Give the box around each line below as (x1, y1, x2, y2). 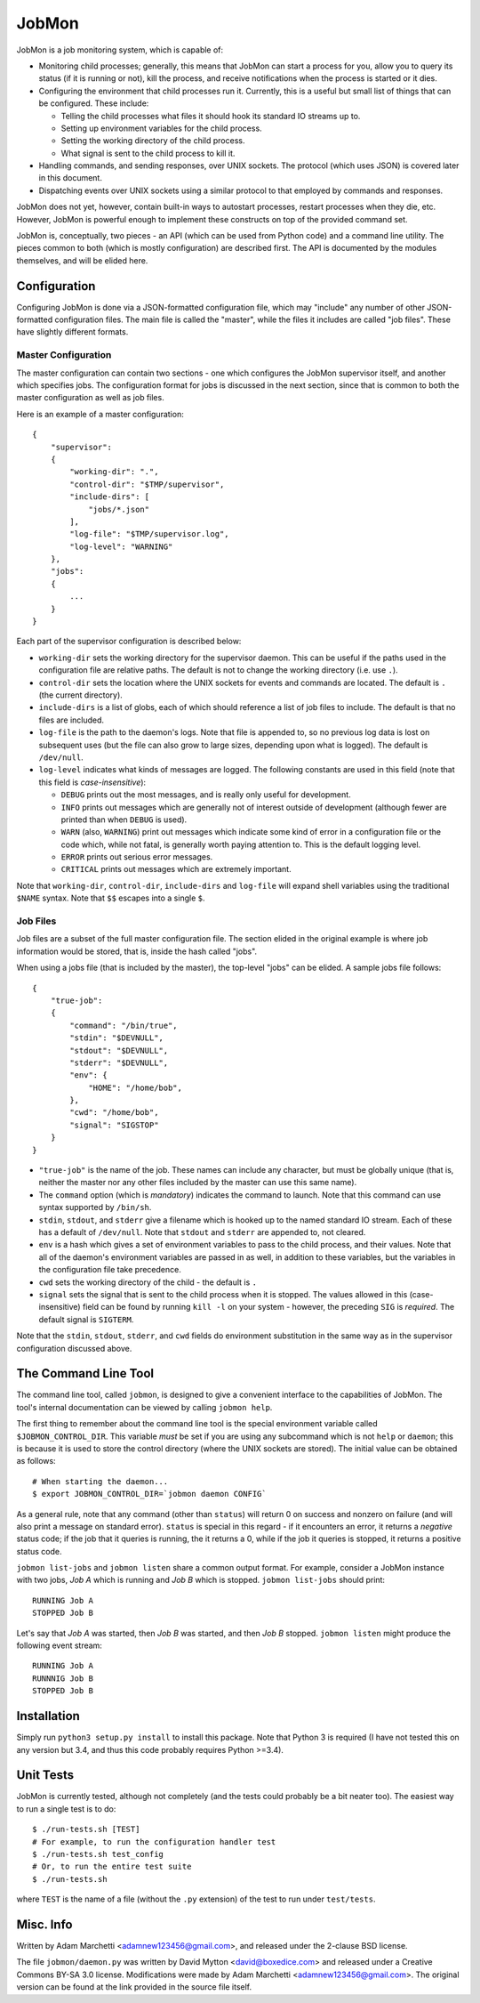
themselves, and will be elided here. (16, 254, 148, 266)
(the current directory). (38, 690, 124, 700)
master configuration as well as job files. (16, 392, 164, 403)
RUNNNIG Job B (32, 1673, 93, 1684)
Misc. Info (16, 1917, 73, 1932)
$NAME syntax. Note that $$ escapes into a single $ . (16, 892, 205, 903)
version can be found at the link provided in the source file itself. (16, 1982, 252, 1992)
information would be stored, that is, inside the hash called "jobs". (16, 946, 258, 957)
